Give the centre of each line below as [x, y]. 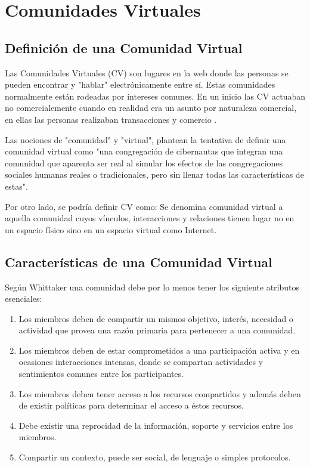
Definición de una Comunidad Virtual [124, 47]
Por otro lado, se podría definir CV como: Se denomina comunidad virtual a [144, 206]
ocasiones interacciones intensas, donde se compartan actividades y [141, 362]
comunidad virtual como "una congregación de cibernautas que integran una [144, 151]
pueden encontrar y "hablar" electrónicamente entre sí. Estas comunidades [140, 84]
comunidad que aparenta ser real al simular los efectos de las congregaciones [144, 163]
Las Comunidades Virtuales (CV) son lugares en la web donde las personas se [147, 72]
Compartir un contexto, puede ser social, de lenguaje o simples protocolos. [155, 457]
